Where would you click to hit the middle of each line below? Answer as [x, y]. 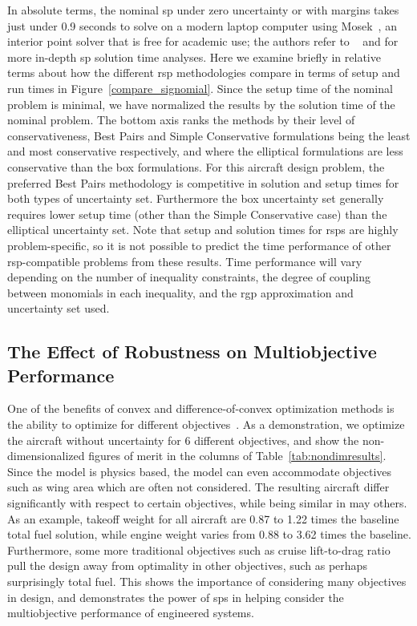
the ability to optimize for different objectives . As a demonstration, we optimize [206, 424]
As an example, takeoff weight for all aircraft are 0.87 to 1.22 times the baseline [203, 518]
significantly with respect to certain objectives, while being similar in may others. [207, 503]
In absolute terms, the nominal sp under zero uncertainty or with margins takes [203, 10]
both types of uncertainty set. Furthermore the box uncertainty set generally [196, 198]
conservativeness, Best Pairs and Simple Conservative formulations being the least [209, 135]
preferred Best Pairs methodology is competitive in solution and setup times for [203, 182]
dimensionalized [46, 456]
